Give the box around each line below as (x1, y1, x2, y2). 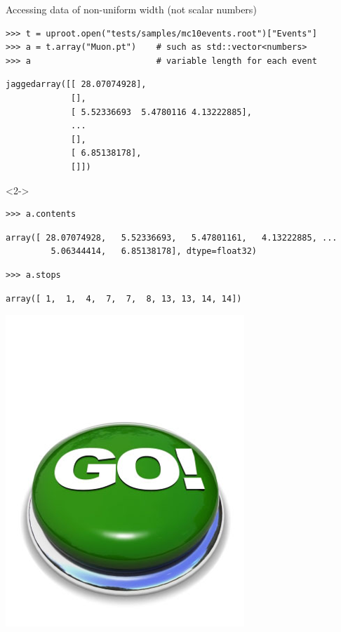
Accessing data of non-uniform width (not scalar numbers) (6, 2, 257, 16)
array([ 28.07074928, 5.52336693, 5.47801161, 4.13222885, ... (6, 232, 337, 243)
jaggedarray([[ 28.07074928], (6, 79, 147, 90)
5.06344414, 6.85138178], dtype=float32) (51, 246, 257, 257)
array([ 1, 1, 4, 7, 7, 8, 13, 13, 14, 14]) (6, 293, 242, 304)
